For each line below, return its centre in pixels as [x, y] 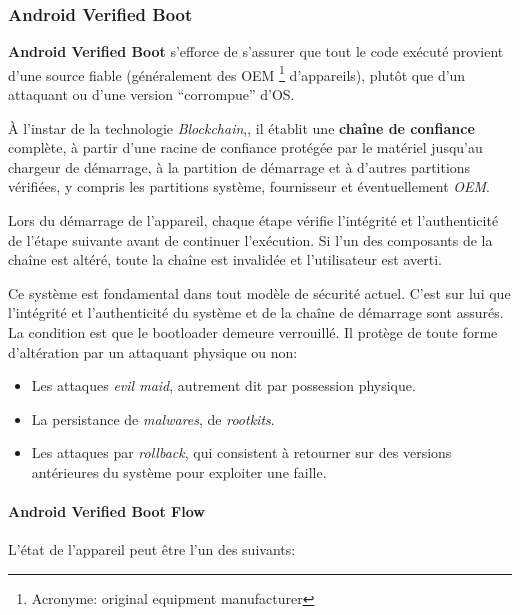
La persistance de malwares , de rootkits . [153, 418]
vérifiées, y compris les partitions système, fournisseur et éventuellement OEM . [249, 186]
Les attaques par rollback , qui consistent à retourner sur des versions [241, 452]
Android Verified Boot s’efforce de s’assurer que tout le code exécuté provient [256, 51]
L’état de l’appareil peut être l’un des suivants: [152, 549]
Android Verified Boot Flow [106, 511]
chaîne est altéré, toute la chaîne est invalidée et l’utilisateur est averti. [225, 259]
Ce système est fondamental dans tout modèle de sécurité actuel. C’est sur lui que [259, 292]
